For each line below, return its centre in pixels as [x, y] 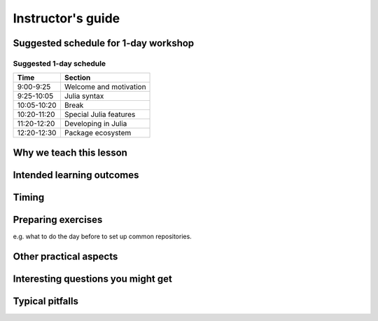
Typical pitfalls [45, 301]
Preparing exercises [58, 220]
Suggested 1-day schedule [59, 63]
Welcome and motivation [105, 87]
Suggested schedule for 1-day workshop [104, 43]
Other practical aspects [65, 256]
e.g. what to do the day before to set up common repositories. [102, 236]
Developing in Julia [96, 124]
